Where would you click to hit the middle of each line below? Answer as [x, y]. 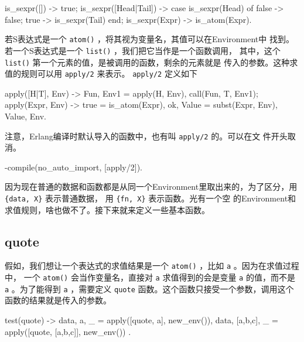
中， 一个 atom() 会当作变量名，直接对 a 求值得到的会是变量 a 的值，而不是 [150, 277]
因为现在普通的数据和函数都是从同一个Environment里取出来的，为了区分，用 [151, 187]
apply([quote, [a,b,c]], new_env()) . [68, 331]
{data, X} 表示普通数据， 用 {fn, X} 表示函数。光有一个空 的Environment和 [151, 198]
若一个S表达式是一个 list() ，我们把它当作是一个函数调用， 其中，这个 [143, 50]
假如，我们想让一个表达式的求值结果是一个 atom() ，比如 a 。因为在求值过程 [152, 266]
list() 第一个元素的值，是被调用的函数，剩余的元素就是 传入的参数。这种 [147, 62]
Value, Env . [26, 116]
